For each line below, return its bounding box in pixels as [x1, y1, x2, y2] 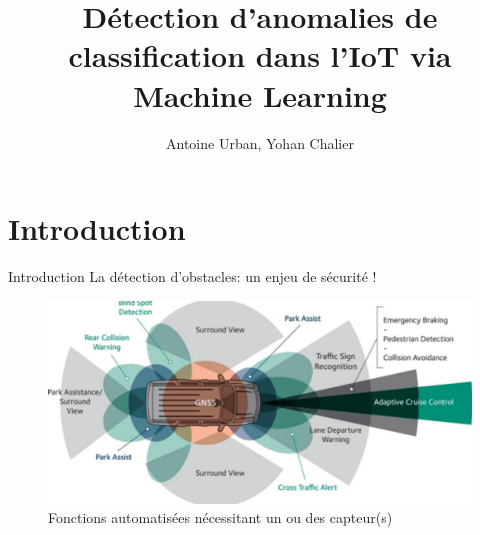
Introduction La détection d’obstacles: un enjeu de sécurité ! [8, 266, 377, 287]
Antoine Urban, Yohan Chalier [166, 132, 354, 153]
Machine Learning [133, 74, 387, 115]
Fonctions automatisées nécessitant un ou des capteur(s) [48, 507, 393, 528]
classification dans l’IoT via [68, 35, 452, 76]
